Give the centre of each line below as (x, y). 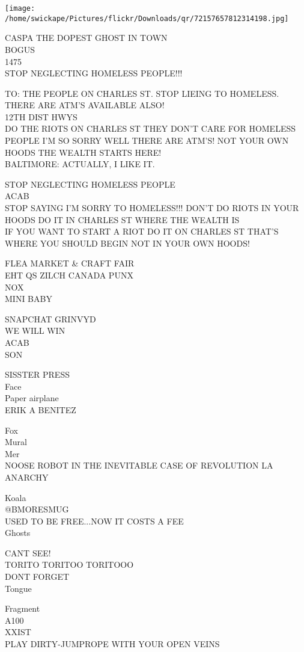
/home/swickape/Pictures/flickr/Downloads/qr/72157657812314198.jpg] (147, 18)
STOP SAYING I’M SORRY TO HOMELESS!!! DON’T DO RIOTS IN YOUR (152, 208)
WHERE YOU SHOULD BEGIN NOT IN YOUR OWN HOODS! (127, 243)
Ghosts (18, 533)
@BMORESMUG (37, 509)
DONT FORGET (37, 577)
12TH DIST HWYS (41, 116)
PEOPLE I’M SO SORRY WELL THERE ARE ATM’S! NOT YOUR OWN (147, 140)
